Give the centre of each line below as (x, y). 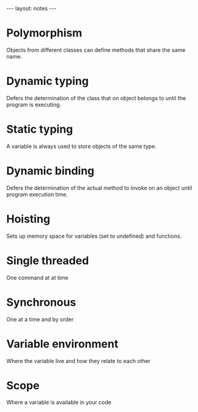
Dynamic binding (50, 171)
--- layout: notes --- (31, 8)
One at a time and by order (40, 319)
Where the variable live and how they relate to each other (79, 361)
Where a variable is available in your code (59, 402)
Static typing (40, 129)
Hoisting (28, 219)
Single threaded (48, 260)
